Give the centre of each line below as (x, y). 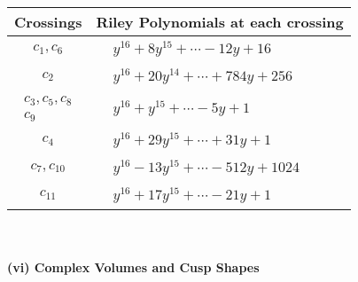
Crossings (48, 22)
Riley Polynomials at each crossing (220, 22)
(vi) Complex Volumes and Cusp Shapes (133, 267)
